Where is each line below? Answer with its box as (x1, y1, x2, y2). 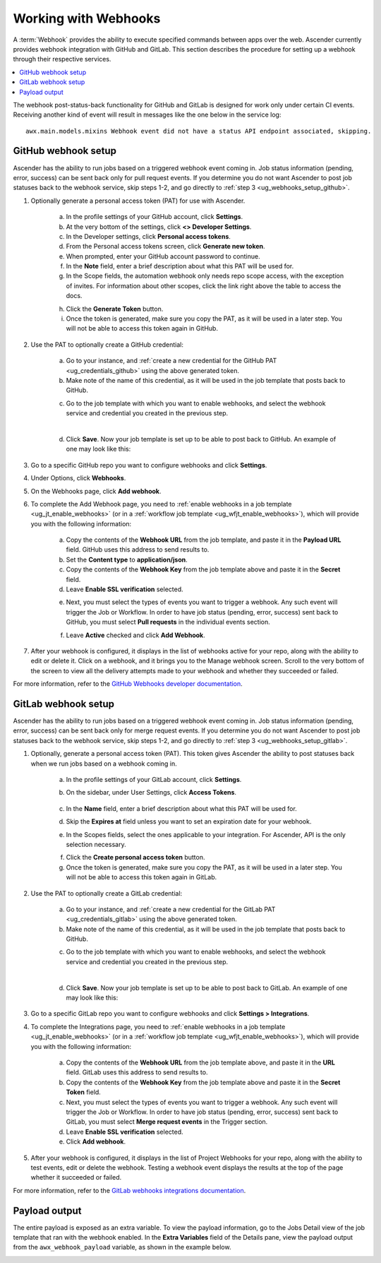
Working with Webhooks (13, 11, 161, 26)
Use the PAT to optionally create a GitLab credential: (30, 889, 183, 897)
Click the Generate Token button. (66, 304, 164, 313)
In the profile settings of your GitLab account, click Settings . (66, 776, 242, 784)
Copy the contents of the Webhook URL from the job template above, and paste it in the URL (66, 1058, 335, 1067)
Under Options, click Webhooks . (30, 474, 126, 482)
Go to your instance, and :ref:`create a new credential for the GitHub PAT (66, 357, 277, 365)
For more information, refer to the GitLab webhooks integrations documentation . (13, 1186, 246, 1194)
